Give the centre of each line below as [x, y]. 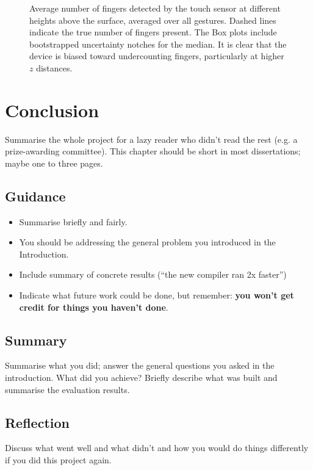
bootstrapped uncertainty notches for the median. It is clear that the [158, 44]
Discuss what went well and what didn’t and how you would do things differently [157, 448]
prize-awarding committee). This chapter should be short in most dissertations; [153, 151]
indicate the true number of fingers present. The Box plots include [153, 32]
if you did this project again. [58, 460]
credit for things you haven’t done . [94, 307]
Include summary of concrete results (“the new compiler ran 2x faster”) [153, 274]
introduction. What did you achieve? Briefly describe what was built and [141, 378]
